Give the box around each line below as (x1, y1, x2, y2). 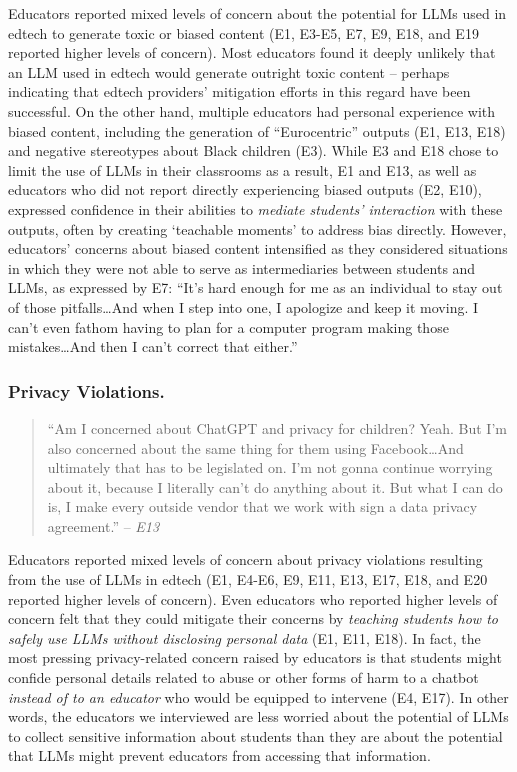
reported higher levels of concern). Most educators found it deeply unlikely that (8, 42, 496, 63)
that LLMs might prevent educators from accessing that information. (8, 745, 431, 766)
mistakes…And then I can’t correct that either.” (8, 336, 298, 357)
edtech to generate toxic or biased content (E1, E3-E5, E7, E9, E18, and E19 (8, 22, 479, 43)
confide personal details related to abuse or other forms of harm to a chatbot (8, 667, 479, 688)
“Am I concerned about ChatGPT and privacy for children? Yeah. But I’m (47, 417, 507, 438)
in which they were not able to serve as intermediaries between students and (8, 257, 476, 278)
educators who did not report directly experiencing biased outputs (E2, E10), (8, 179, 482, 200)
